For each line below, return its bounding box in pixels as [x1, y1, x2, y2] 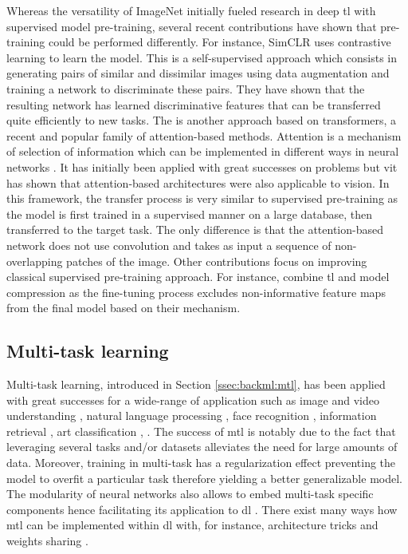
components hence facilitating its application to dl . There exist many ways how [6, 501, 398, 517]
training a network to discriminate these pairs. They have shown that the [6, 80, 365, 97]
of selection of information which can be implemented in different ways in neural [6, 143, 399, 160]
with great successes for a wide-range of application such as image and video [6, 391, 379, 408]
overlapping [6, 252, 63, 269]
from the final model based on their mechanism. [6, 299, 241, 316]
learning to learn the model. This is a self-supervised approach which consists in [6, 49, 397, 65]
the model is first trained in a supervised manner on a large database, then [6, 205, 373, 222]
